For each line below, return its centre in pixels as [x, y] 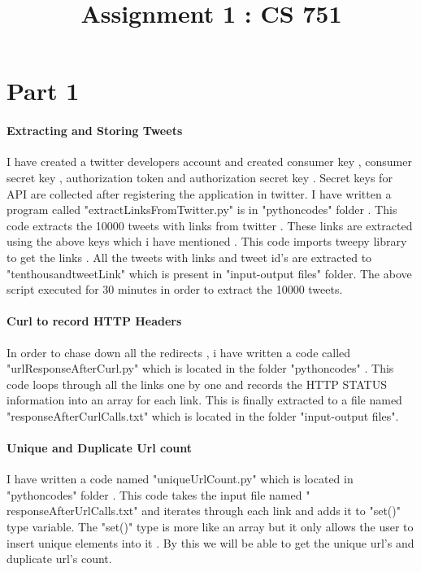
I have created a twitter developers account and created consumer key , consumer [209, 162]
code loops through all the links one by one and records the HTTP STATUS [197, 384]
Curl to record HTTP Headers [94, 321]
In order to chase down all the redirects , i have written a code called [179, 352]
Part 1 [43, 91]
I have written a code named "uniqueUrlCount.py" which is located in [180, 479]
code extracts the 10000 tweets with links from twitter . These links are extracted [210, 225]
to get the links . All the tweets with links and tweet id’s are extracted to [189, 257]
